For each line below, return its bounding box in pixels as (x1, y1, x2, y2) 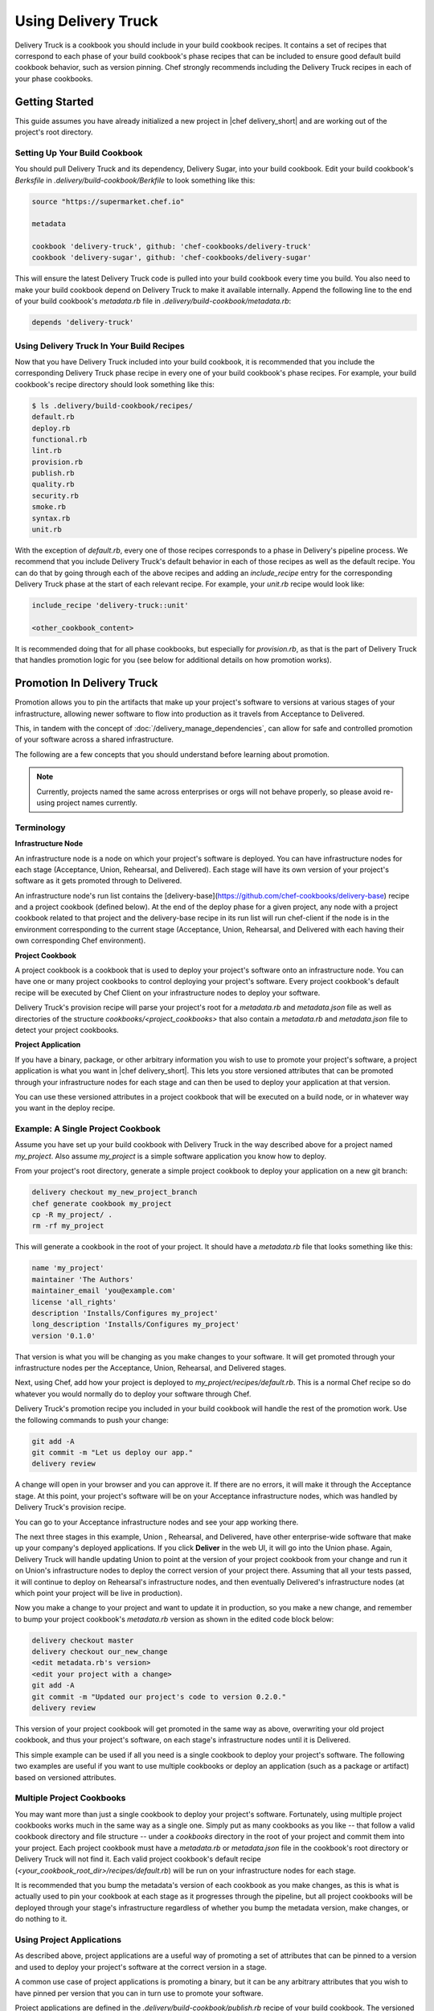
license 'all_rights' (31, 1297, 117, 1306)
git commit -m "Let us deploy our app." (31, 1448, 193, 1458)
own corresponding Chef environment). (14, 936, 146, 945)
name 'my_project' (31, 1264, 104, 1273)
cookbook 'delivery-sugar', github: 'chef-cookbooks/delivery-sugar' (31, 253, 312, 262)
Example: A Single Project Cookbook (14, 1123, 161, 1134)
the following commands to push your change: (14, 1415, 169, 1425)
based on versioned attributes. (14, 1772, 117, 1782)
